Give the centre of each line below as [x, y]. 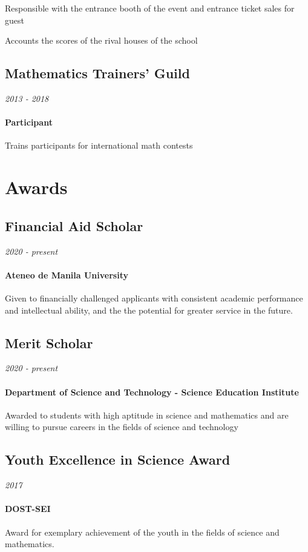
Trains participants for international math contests [99, 145]
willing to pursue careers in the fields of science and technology [122, 427]
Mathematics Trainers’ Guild [97, 73]
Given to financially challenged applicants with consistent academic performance [154, 298]
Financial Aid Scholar [74, 225]
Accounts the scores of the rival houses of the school [101, 40]
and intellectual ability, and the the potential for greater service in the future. [149, 310]
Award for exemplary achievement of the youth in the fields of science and [142, 532]
